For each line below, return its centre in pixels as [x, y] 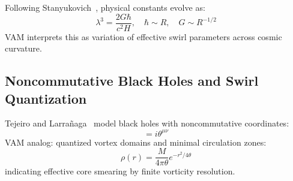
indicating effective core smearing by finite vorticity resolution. [120, 171]
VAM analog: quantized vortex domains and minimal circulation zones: [136, 142]
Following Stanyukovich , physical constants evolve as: [105, 7]
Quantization [46, 98]
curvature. [23, 48]
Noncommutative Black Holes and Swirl [132, 81]
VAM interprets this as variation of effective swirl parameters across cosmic [143, 36]
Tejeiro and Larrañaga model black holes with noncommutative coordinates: [147, 123]
